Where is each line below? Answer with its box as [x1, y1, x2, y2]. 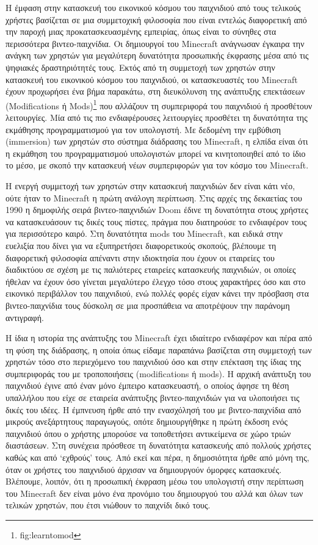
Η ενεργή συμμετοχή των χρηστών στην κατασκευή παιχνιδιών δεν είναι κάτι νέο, [5, 179, 295, 192]
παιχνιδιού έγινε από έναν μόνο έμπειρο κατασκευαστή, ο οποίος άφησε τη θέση [5, 379, 289, 392]
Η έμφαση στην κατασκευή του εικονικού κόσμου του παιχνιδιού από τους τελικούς [5, 1, 301, 13]
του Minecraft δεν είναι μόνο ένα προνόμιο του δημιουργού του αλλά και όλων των [5, 486, 303, 499]
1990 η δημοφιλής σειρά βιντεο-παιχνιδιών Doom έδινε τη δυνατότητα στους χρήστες [5, 203, 308, 216]
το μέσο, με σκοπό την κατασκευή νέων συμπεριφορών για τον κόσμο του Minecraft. [5, 159, 309, 171]
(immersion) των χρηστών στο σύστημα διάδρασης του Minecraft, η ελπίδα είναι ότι [5, 135, 308, 148]
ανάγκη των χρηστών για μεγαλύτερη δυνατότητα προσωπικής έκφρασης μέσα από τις [5, 49, 309, 62]
